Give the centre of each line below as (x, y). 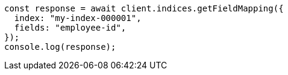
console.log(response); (60, 47)
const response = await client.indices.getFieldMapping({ (144, 8)
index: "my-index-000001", (78, 18)
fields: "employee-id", (70, 28)
